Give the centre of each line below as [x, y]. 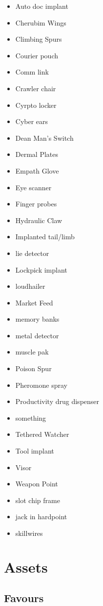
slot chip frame [38, 500]
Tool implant [35, 451]
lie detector [32, 253]
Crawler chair [36, 88]
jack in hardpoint [41, 517]
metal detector [37, 335]
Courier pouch [37, 55]
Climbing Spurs [39, 39]
